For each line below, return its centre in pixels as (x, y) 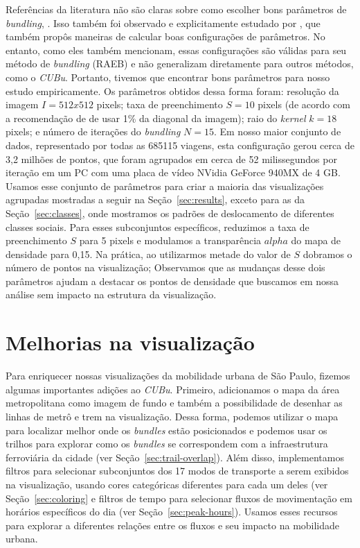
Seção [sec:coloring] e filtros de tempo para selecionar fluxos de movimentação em (179, 498)
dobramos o (327, 254)
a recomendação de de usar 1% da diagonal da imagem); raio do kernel (156, 118)
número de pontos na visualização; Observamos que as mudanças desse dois (165, 267)
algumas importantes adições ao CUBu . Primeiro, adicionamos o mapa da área (173, 389)
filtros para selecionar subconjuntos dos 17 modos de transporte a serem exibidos (177, 471)
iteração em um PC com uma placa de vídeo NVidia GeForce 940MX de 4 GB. (173, 172)
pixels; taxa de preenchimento (160, 104)
